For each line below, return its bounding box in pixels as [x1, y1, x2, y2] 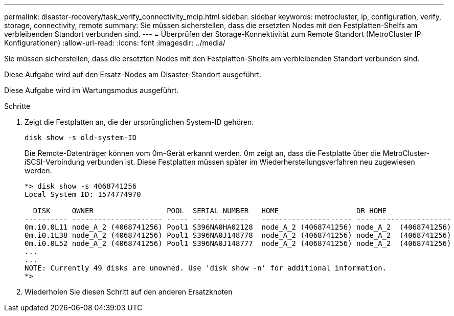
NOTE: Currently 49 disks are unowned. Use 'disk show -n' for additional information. [25, 264, 387, 272]
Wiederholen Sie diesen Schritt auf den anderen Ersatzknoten [25, 287, 233, 296]
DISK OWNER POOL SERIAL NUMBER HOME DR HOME [33, 207, 387, 215]
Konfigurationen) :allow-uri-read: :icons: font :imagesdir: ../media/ [4, 38, 225, 47]
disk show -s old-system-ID [25, 133, 137, 142]
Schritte [4, 102, 31, 110]
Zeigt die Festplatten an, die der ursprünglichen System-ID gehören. [25, 118, 254, 126]
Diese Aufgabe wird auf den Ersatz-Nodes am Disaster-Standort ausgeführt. [4, 70, 262, 79]
